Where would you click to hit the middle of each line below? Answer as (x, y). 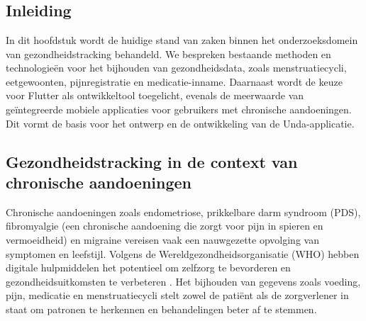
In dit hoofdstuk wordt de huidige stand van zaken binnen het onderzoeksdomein (182, 40)
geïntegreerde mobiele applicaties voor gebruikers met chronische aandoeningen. (179, 109)
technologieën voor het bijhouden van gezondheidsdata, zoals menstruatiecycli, (176, 68)
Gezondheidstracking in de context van (152, 161)
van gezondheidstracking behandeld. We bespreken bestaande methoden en (168, 53)
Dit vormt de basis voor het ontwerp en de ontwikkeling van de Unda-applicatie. (180, 123)
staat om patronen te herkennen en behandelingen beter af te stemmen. (161, 309)
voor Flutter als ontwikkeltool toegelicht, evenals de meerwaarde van (155, 95)
